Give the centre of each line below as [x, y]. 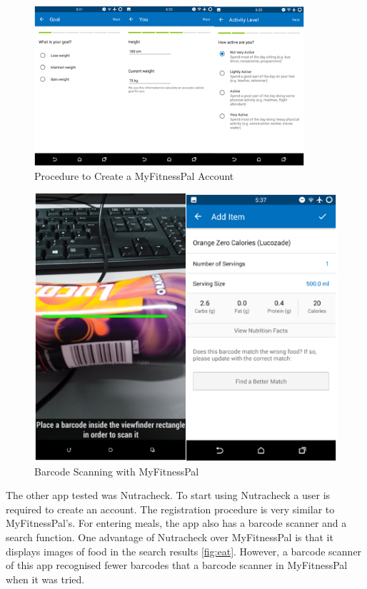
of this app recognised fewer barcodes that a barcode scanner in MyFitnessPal [177, 565]
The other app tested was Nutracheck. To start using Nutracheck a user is [168, 495]
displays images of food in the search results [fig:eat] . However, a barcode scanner [184, 551]
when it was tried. [45, 579]
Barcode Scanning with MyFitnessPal [117, 471]
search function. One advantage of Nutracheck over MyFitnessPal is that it [170, 537]
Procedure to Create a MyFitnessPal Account [134, 176]
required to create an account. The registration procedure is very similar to [170, 509]
